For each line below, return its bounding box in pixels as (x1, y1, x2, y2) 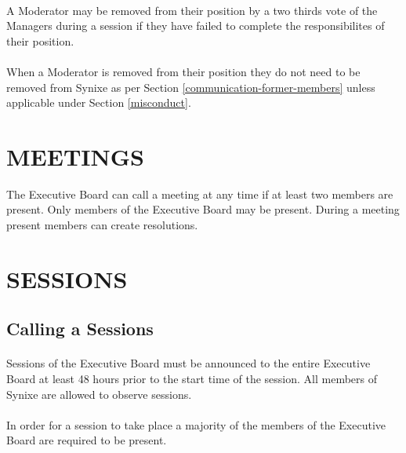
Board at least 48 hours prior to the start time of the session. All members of (6, 371, 378, 386)
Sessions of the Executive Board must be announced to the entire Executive (6, 355, 371, 371)
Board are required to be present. (6, 432, 167, 448)
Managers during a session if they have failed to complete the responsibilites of (6, 17, 385, 34)
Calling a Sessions (6, 316, 154, 341)
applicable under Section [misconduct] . (6, 94, 191, 111)
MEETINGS (6, 140, 144, 172)
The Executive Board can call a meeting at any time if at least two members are (6, 185, 393, 202)
